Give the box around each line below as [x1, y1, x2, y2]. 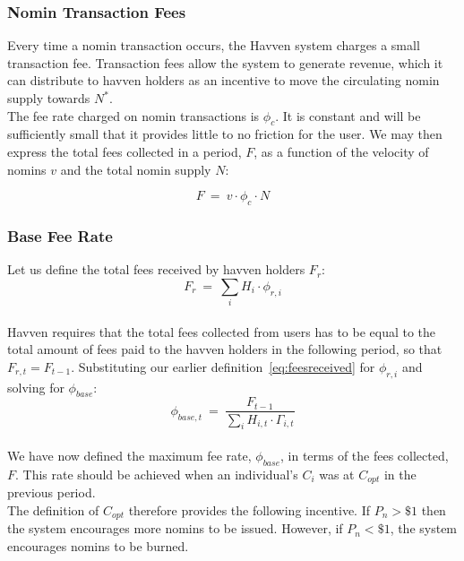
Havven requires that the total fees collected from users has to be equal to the [7, 322, 436, 341]
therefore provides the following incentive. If [128, 500, 370, 519]
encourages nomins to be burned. [7, 536, 189, 555]
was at [319, 464, 355, 483]
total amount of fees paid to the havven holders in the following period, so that [7, 340, 443, 358]
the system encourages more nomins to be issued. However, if [7, 519, 343, 538]
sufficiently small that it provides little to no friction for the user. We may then [7, 125, 443, 143]
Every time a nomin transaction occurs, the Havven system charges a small [7, 36, 420, 55]
